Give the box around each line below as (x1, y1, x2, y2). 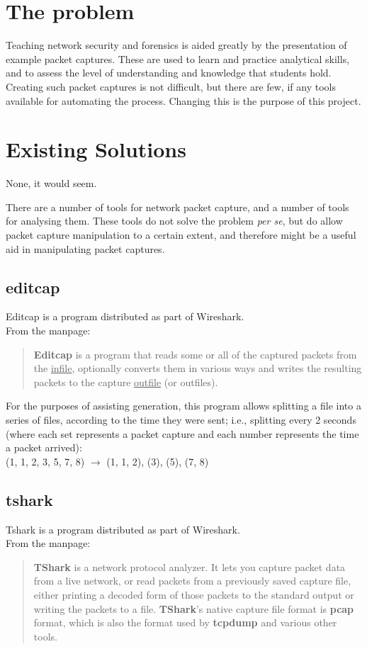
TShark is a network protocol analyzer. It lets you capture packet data (33, 559, 346, 574)
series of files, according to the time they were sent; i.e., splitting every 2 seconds (6, 412, 356, 427)
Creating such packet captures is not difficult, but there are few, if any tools (6, 79, 336, 94)
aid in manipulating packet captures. (6, 241, 165, 256)
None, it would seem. (6, 176, 97, 191)
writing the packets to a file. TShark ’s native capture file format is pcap (33, 601, 354, 616)
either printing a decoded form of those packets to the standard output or (33, 587, 354, 602)
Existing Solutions (6, 135, 186, 164)
